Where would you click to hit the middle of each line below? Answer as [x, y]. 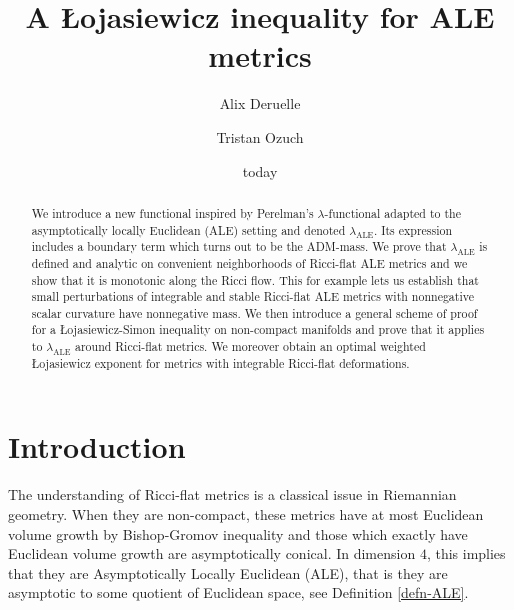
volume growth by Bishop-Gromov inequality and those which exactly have [238, 533]
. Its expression [413, 229]
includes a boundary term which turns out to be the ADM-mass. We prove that [239, 246]
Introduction [97, 446]
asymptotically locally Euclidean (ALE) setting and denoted [188, 229]
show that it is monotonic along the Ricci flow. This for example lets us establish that [255, 279]
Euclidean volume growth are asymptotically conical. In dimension [212, 553]
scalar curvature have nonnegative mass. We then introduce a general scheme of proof [254, 312]
